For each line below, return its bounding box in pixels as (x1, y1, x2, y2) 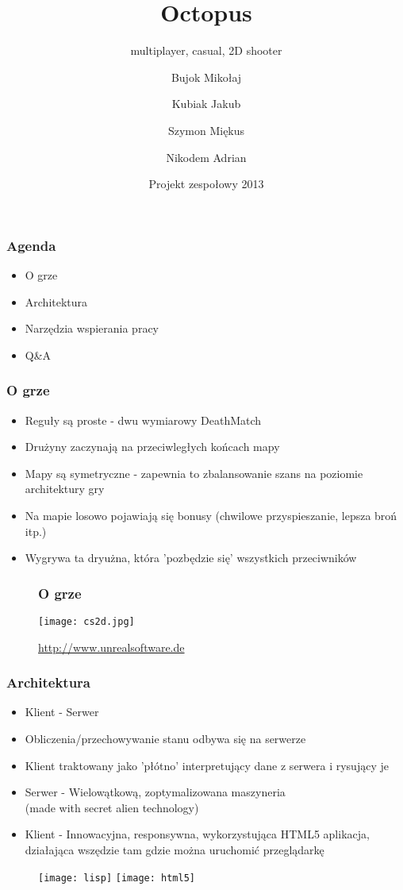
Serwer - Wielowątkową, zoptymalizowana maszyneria (25, 784, 286, 800)
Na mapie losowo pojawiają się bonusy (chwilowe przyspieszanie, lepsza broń (25, 507, 397, 523)
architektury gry (25, 480, 105, 497)
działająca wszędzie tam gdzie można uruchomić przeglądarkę (25, 841, 324, 857)
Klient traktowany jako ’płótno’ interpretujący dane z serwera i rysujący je (25, 757, 389, 773)
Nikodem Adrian (166, 148, 247, 165)
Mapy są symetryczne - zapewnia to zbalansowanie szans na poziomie (25, 464, 363, 481)
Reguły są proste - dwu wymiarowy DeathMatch (25, 411, 262, 428)
